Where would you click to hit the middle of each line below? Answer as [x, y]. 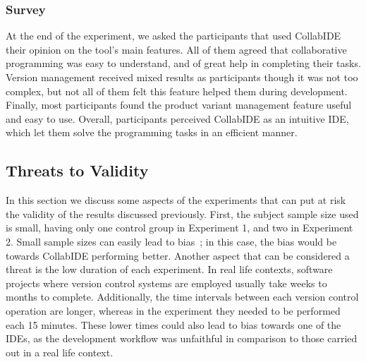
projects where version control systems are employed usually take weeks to [166, 283]
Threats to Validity [77, 170]
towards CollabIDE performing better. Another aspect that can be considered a [178, 255]
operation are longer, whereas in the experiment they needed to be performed [173, 310]
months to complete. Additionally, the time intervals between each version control [182, 297]
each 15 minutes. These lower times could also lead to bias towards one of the [173, 324]
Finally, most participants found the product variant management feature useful [179, 105]
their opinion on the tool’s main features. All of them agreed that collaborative [176, 49]
